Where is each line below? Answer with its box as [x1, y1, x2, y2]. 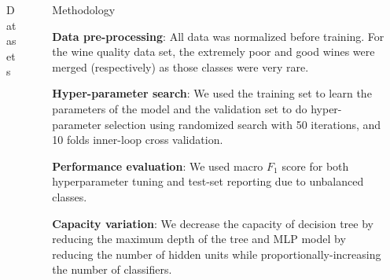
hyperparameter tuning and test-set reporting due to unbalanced [52, 173, 364, 190]
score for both [281, 157, 349, 174]
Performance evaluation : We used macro [52, 157, 263, 174]
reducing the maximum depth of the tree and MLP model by [52, 230, 346, 247]
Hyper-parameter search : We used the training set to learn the [52, 85, 372, 101]
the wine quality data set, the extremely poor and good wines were [52, 43, 375, 60]
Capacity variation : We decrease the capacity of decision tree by [52, 215, 373, 231]
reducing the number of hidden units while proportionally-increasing [52, 245, 381, 262]
